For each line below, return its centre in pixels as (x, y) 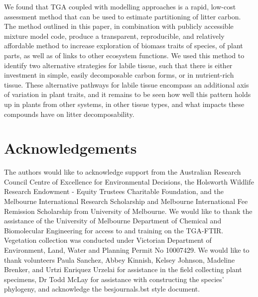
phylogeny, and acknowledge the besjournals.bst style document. (102, 289)
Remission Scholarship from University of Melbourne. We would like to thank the (128, 211)
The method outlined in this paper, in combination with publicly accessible (119, 26)
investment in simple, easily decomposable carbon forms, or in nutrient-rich (119, 75)
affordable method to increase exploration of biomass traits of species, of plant (124, 46)
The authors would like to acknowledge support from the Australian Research (123, 172)
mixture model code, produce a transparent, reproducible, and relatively (114, 36)
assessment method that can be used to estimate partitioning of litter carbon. (123, 16)
